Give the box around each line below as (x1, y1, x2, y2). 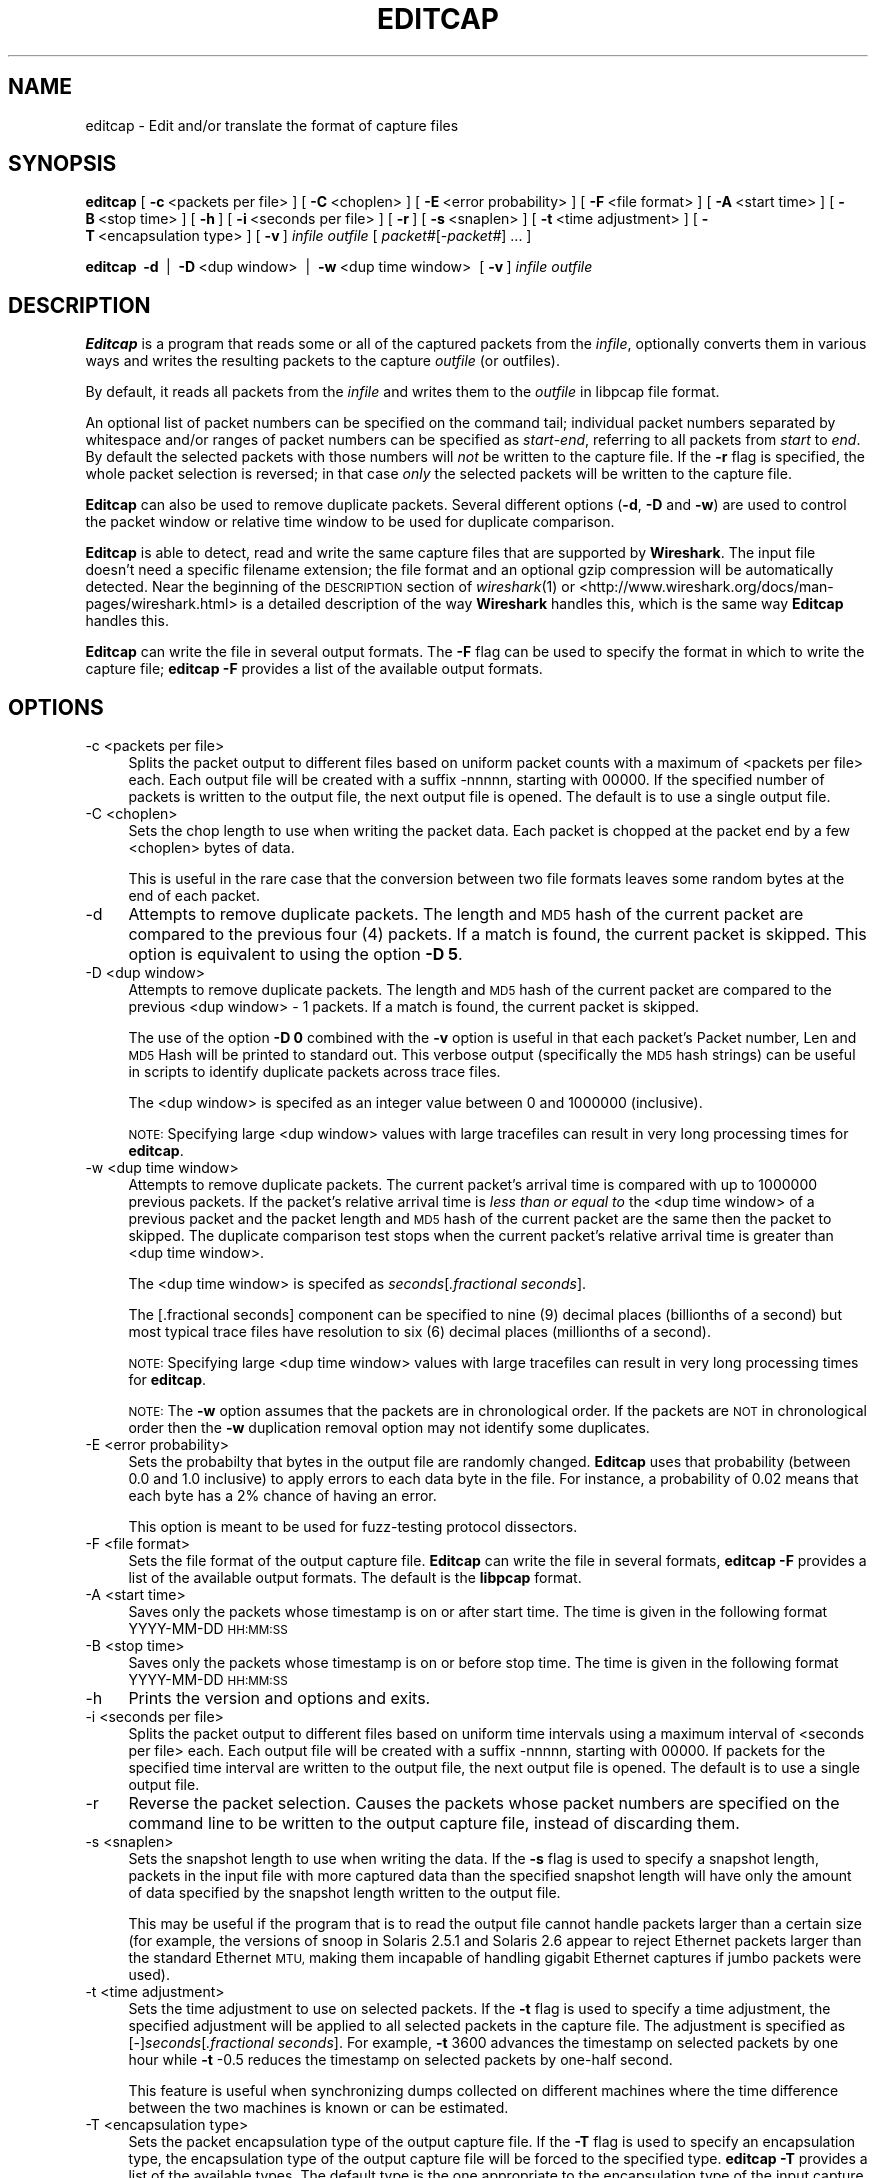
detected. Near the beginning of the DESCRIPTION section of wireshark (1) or (85, 578, 576, 596)
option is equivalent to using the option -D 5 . (128, 944, 463, 965)
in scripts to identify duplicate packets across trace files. (128, 1063, 501, 1081)
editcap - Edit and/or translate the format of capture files (85, 116, 459, 134)
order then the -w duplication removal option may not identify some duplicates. (128, 1419, 650, 1437)
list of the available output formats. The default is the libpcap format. (128, 1569, 582, 1587)
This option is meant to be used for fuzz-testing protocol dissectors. (128, 1518, 578, 1536)
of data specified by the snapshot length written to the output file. (128, 1884, 561, 1902)
